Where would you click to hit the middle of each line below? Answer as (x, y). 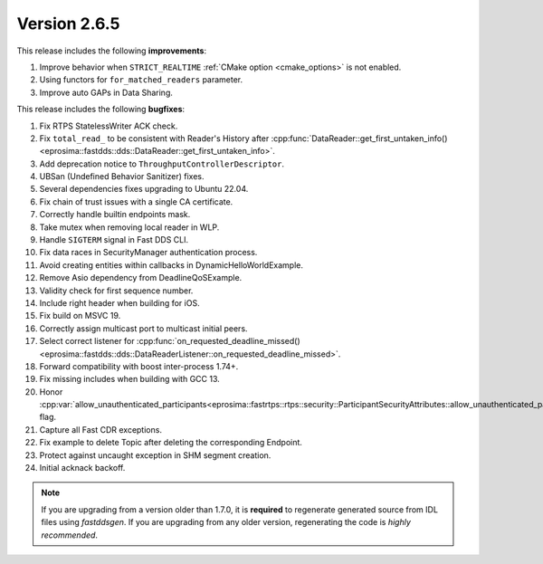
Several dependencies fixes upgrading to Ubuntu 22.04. (144, 189)
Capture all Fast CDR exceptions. (101, 429)
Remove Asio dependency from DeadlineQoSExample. (141, 278)
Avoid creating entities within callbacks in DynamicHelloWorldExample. (171, 265)
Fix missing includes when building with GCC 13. (130, 379)
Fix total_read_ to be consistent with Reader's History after (154, 138)
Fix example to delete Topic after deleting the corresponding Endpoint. (171, 443)
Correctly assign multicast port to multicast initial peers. (143, 328)
